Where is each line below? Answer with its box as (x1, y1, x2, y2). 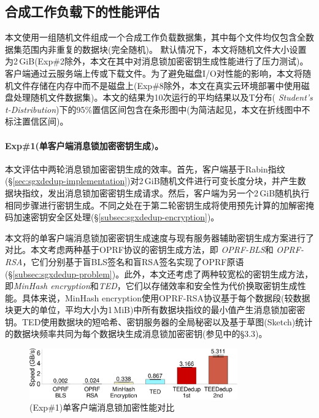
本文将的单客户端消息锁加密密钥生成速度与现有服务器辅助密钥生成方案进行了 (5, 231, 314, 244)
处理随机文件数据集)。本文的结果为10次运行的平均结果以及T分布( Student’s (13, 91, 313, 104)
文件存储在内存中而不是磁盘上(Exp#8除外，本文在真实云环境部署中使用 (13, 79, 301, 91)
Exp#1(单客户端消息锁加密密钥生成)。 (5, 139, 164, 152)
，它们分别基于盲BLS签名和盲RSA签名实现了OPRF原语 (22, 255, 244, 268)
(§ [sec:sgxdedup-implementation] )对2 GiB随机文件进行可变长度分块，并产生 (5, 174, 298, 187)
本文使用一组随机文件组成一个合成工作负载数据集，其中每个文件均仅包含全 (5, 31, 306, 44)
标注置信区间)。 (5, 115, 69, 128)
